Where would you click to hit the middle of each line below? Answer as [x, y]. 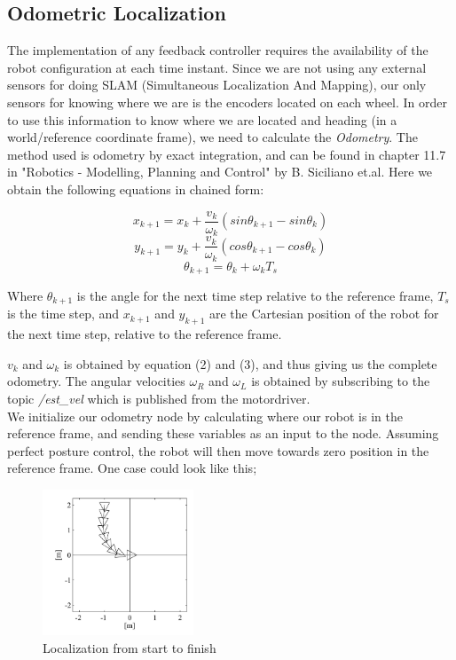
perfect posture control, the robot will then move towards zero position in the [218, 450]
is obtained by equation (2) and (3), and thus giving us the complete [250, 363]
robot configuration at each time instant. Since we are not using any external [217, 67]
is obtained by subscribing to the [341, 381]
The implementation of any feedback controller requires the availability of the [218, 50]
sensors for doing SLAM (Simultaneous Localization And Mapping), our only [217, 85]
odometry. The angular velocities [96, 381]
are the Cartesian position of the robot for [324, 314]
